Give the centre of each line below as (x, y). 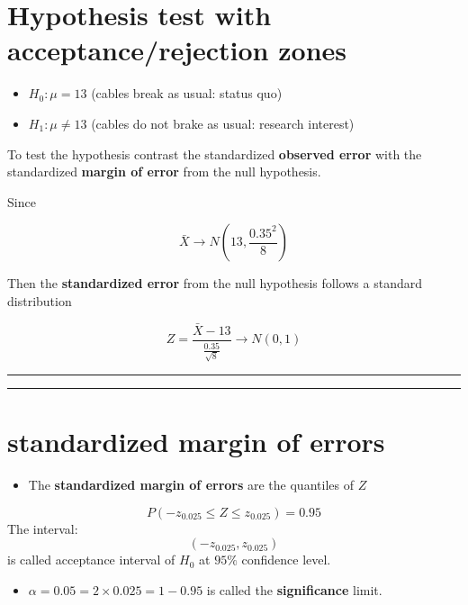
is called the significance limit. (294, 589)
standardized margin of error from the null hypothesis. (164, 172)
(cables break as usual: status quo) (187, 93)
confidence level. (286, 560)
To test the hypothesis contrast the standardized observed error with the (215, 154)
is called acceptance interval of (91, 560)
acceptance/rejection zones (177, 50)
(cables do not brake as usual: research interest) (223, 123)
